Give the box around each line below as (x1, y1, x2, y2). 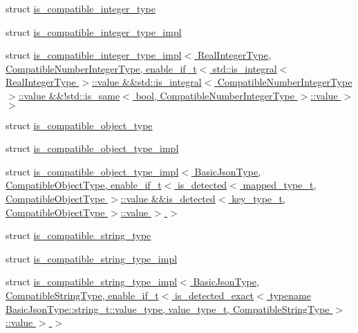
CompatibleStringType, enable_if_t (6, 287, 159, 302)
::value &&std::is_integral (92, 75, 202, 89)
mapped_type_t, (243, 178, 317, 192)
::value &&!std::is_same (18, 88, 120, 102)
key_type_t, (232, 191, 285, 205)
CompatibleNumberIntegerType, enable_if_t (6, 61, 197, 75)
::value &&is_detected (120, 191, 216, 205)
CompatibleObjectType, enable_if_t (6, 178, 162, 192)
